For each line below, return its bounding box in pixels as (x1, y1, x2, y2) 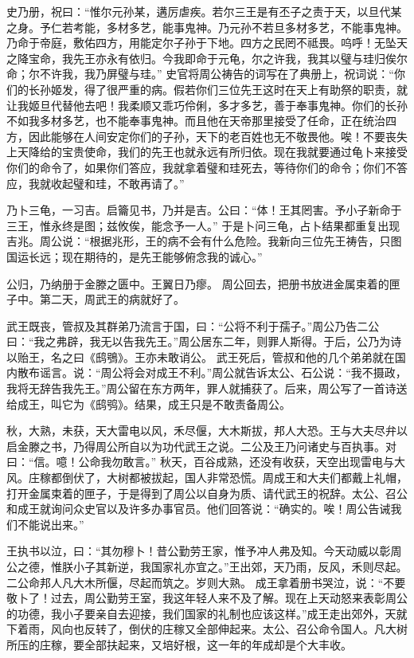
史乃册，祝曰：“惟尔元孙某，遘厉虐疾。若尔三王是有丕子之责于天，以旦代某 (6, 3, 402, 19)
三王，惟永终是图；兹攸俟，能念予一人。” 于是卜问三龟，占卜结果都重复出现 (6, 217, 400, 233)
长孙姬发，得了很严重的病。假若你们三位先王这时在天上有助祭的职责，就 (28, 80, 408, 97)
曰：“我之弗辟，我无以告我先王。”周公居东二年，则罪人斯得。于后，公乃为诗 (6, 333, 402, 350)
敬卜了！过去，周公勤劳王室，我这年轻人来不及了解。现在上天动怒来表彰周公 (6, 589, 408, 606)
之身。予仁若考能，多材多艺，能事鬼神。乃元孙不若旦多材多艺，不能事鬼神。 (6, 18, 408, 35)
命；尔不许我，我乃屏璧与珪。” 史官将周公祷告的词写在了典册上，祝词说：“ (6, 65, 394, 82)
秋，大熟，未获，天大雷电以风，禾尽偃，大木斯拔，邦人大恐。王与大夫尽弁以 (6, 422, 408, 439)
